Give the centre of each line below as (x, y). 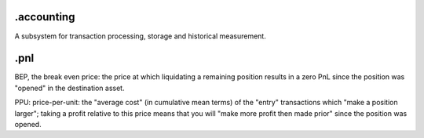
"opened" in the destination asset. (69, 88)
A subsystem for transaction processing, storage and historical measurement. (140, 36)
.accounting (45, 17)
